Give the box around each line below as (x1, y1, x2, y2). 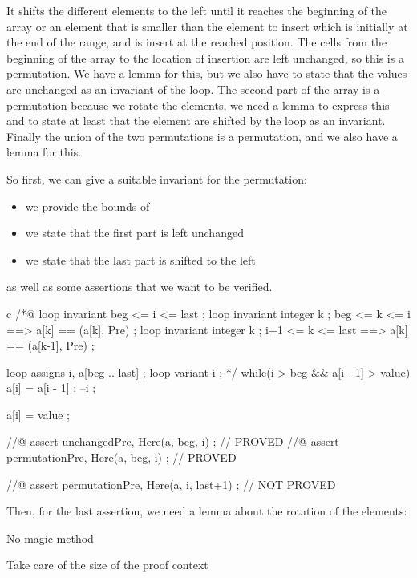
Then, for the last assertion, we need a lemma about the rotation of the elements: (6, 503, 407, 519)
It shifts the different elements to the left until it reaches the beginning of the (6, 2, 387, 18)
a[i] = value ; (6, 406, 70, 422)
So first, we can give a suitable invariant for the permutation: (6, 170, 307, 187)
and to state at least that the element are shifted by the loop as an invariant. (6, 112, 386, 129)
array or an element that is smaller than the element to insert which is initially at (6, 18, 408, 34)
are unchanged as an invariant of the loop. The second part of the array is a (6, 80, 380, 97)
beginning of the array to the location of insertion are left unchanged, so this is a (6, 49, 404, 66)
